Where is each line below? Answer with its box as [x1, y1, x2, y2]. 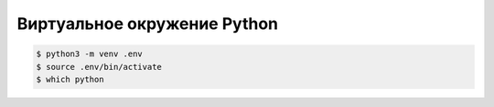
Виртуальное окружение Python [16, 14, 279, 34]
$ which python [36, 73, 104, 84]
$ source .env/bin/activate [36, 62, 162, 72]
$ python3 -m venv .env [36, 49, 144, 59]
